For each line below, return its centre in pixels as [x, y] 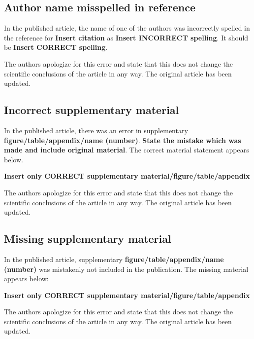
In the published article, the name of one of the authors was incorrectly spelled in [127, 28]
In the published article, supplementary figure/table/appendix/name [114, 259]
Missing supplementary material [88, 239]
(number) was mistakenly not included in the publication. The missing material [126, 269]
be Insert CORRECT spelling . [56, 47]
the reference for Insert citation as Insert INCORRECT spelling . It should [126, 37]
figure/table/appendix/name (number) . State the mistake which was [123, 140]
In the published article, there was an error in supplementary [96, 130]
